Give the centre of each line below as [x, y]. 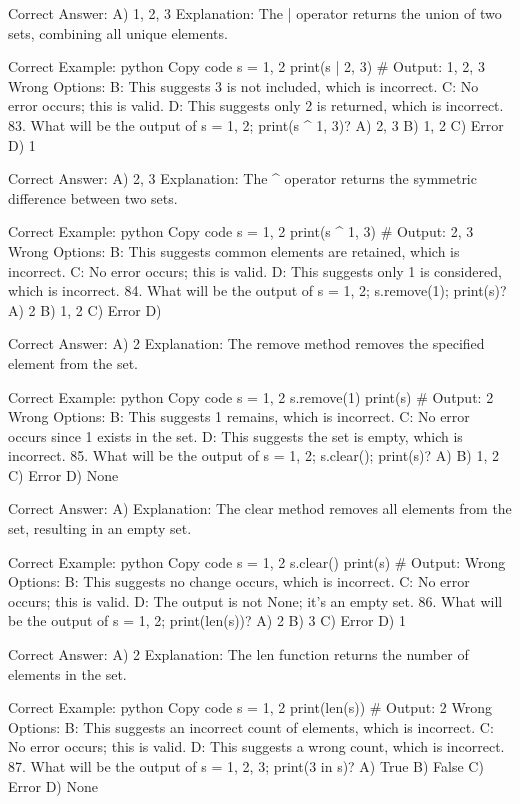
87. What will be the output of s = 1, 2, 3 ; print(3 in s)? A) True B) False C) [246, 766]
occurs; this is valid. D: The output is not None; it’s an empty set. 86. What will [255, 600]
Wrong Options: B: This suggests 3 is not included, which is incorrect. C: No [243, 85]
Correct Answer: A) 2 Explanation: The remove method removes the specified [246, 343]
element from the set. [73, 362]
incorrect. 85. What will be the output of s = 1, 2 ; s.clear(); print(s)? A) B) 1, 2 [253, 455]
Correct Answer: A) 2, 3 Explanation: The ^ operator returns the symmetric [242, 178]
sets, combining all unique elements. [118, 32]
